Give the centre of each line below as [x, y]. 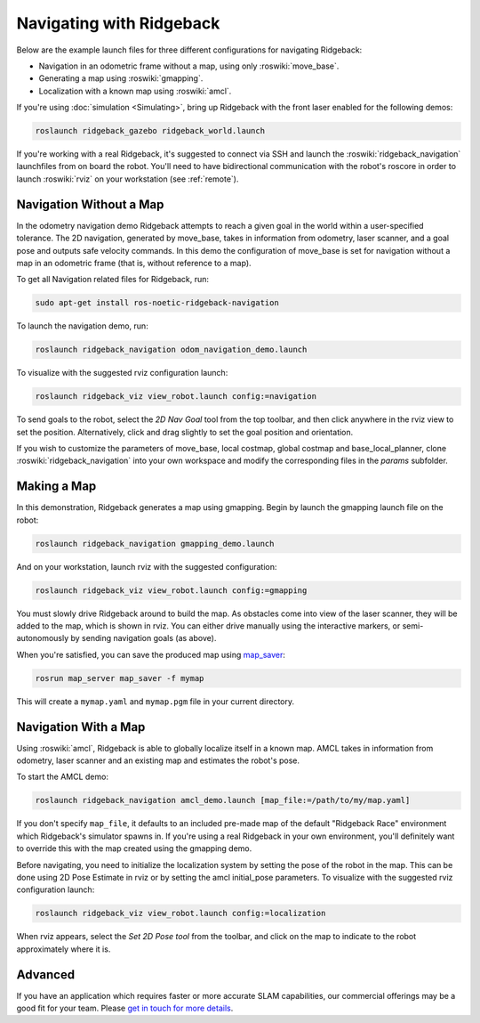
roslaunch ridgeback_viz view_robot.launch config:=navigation [176, 397]
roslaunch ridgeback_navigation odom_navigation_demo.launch [171, 350]
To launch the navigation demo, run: [82, 326]
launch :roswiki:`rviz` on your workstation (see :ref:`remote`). [128, 179]
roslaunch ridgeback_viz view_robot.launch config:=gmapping [171, 590]
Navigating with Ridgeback [118, 23]
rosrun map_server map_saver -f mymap [120, 678]
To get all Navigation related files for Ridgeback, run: [112, 280]
